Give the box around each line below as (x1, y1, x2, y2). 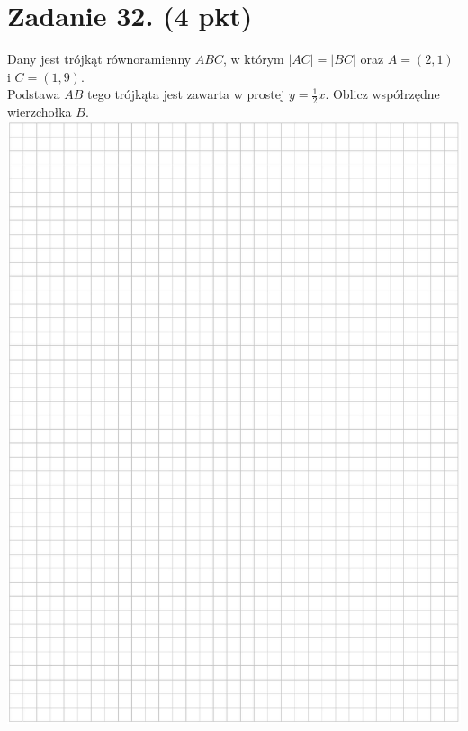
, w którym (223, 49, 284, 68)
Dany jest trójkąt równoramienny (7, 49, 192, 68)
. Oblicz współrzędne (325, 85, 440, 103)
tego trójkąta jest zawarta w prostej (87, 85, 285, 103)
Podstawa (7, 85, 60, 103)
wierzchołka (7, 103, 72, 121)
